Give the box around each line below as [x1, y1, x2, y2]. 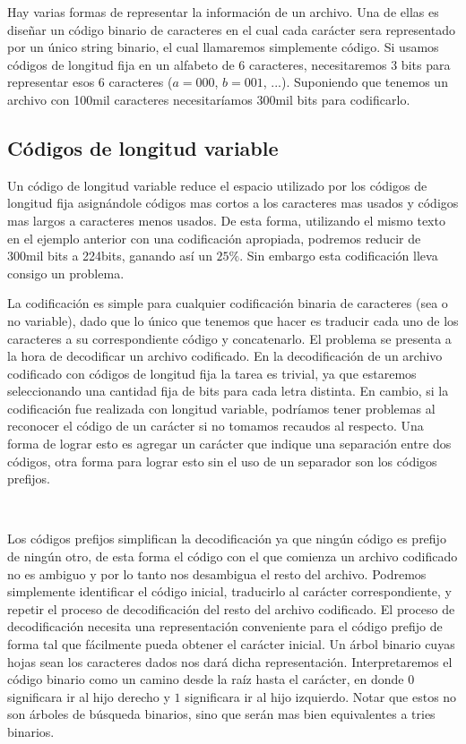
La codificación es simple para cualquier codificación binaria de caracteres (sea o [7, 294, 448, 312]
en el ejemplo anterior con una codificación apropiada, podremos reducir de [7, 228, 421, 247]
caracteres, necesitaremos [248, 55, 387, 73]
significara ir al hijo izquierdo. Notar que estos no [185, 687, 457, 706]
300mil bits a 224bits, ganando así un [7, 246, 212, 265]
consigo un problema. [7, 263, 125, 282]
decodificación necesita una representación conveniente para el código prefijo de [7, 617, 443, 636]
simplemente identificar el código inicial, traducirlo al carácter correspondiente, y [7, 582, 452, 601]
